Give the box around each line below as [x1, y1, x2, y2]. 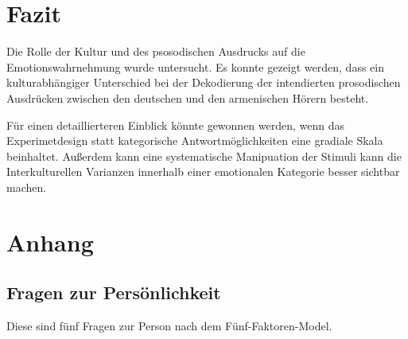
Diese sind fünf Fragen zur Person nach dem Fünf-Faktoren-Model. [6, 318, 332, 334]
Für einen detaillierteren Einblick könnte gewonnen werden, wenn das [6, 116, 345, 133]
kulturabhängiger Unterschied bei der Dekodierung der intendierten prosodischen [6, 74, 401, 91]
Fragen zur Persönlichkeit [6, 280, 221, 305]
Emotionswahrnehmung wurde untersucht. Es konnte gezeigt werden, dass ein [6, 58, 384, 75]
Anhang [6, 225, 94, 258]
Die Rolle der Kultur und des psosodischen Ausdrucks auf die [6, 43, 305, 60]
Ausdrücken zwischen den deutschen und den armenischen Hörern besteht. [6, 89, 369, 106]
